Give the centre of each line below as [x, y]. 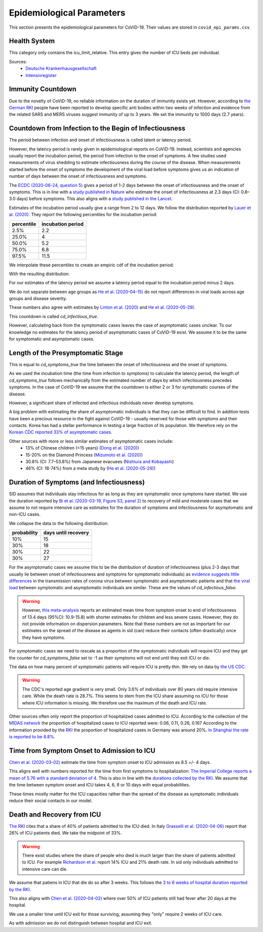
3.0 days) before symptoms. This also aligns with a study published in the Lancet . [91, 199]
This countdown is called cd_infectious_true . [54, 316]
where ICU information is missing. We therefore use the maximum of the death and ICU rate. [114, 703]
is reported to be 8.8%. [32, 737]
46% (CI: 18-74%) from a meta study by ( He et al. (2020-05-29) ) [91, 468]
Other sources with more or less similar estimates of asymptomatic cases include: [91, 441]
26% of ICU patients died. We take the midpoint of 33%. [66, 833]
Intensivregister [41, 75]
